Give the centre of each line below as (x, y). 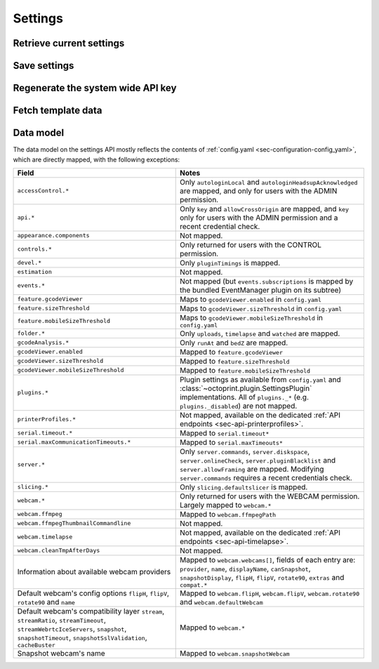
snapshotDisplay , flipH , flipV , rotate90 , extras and (262, 577)
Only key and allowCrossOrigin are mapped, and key (264, 208)
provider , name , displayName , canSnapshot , (245, 569)
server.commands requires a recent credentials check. (266, 477)
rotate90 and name (46, 602)
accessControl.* (43, 191)
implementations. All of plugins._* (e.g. (244, 397)
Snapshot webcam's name (61, 653)
